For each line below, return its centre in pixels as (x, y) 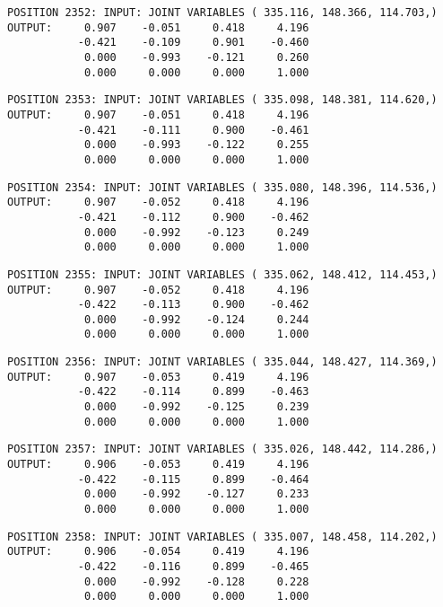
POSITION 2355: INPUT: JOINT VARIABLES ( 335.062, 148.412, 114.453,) (222, 274)
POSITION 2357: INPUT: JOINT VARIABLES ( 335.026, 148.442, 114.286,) (222, 449)
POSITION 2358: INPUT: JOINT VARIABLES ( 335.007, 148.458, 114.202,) (222, 537)
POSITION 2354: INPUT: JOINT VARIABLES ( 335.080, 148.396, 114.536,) (222, 187)
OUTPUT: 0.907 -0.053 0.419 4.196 (158, 377)
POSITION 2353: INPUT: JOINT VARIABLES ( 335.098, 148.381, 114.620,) (222, 100)
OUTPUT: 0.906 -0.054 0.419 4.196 (158, 552)
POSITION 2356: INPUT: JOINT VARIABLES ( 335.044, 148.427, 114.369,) (222, 362)
